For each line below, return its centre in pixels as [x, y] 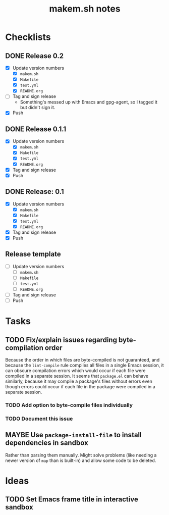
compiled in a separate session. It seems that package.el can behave [77, 376]
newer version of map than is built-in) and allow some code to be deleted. [81, 460]
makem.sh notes [85, 9]
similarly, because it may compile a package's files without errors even [79, 381]
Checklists [28, 37]
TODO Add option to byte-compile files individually [69, 405]
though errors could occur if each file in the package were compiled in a [80, 387]
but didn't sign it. [38, 108]
